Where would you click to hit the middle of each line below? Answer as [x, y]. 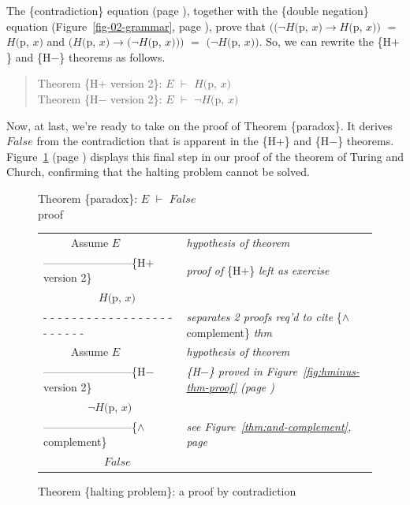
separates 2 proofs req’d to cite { [264, 316]
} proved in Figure [253, 371]
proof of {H [214, 269]
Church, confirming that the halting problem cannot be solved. [158, 172]
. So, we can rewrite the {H [325, 41]
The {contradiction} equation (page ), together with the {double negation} [188, 10]
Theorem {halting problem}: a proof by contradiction [167, 491]
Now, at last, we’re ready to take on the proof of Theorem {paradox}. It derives [199, 125]
